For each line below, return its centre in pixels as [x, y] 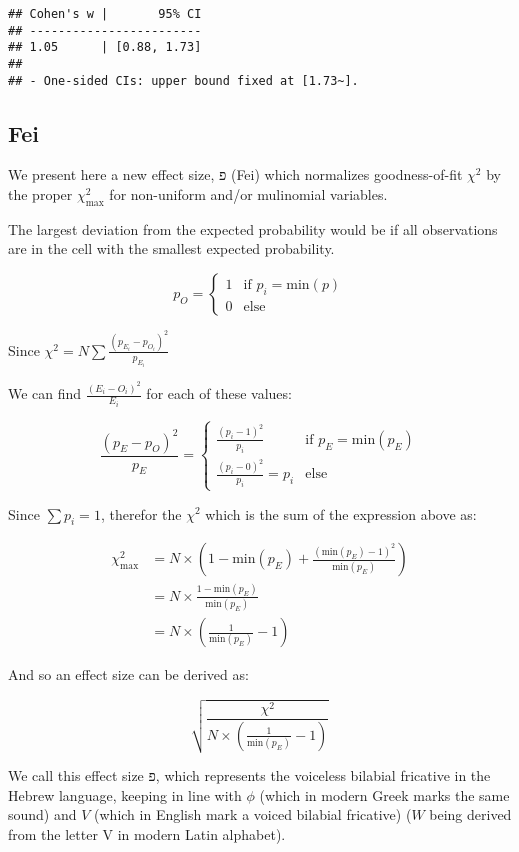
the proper [40, 194]
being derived [470, 814]
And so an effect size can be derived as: [128, 674]
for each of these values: [219, 393]
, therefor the [141, 513]
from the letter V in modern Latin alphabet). [147, 834]
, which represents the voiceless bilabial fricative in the [323, 775]
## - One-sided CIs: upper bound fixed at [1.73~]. [183, 80]
